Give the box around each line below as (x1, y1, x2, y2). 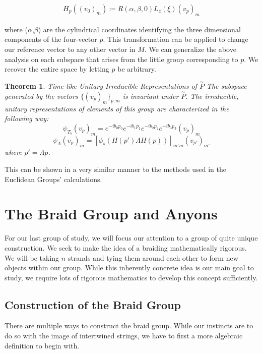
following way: (5, 113, 49, 124)
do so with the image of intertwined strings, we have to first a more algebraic (5, 330, 243, 341)
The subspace (206, 81, 247, 91)
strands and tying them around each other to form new (68, 252, 238, 263)
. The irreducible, (185, 90, 239, 101)
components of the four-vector (5, 34, 97, 44)
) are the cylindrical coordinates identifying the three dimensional (38, 24, 241, 34)
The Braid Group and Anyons (5, 203, 218, 224)
